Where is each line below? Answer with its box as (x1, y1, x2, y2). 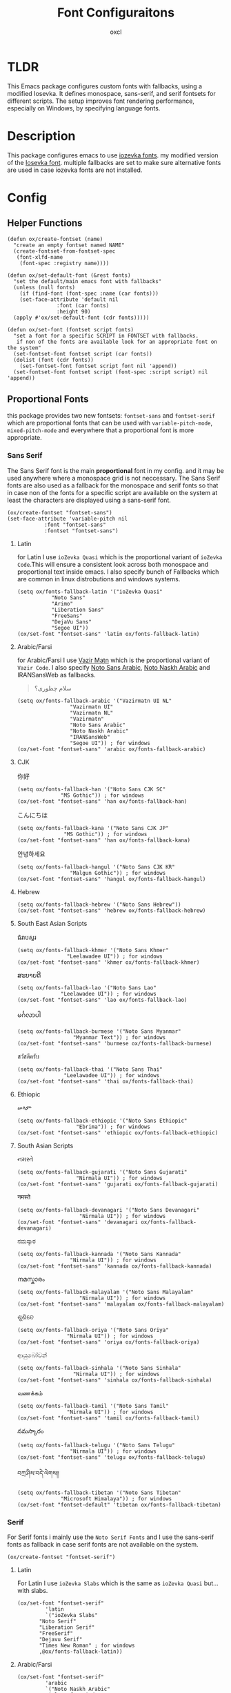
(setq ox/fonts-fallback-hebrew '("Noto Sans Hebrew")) (17, 901, 181, 908)
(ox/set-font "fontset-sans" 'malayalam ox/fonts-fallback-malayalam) (17, 1300, 225, 1308)
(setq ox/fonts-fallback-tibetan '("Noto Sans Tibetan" (17, 1489, 181, 1496)
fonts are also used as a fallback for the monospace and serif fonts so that (7, 481, 219, 490)
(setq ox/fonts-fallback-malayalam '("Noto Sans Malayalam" (17, 1288, 194, 1295)
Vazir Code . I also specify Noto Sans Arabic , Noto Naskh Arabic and (17, 663, 210, 671)
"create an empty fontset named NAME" (13, 242, 125, 249)
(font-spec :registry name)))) (19, 260, 110, 267)
